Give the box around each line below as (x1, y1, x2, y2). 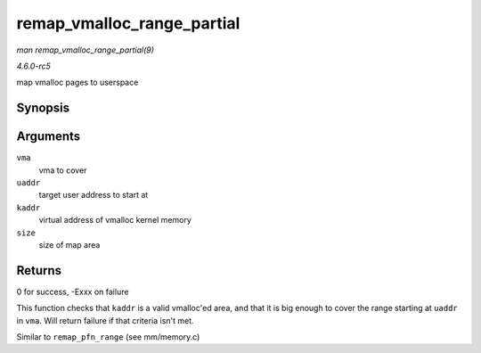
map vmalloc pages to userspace (16, 77, 139, 88)
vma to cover (38, 165, 87, 176)
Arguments (16, 129, 81, 144)
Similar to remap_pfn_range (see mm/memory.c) (16, 332, 200, 342)
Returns (16, 263, 62, 278)
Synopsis (16, 101, 70, 116)
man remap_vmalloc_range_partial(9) (16, 45, 155, 55)
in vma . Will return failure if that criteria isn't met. (16, 315, 195, 325)
